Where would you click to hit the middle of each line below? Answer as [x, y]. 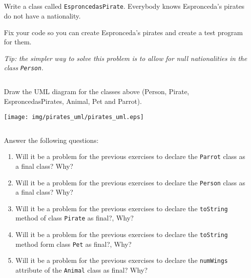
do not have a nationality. [42, 16]
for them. [18, 42]
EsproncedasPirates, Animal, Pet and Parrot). [73, 101]
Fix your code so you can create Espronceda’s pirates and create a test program [124, 32]
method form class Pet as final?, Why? [73, 244]
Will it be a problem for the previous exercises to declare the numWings [122, 260]
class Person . [24, 68]
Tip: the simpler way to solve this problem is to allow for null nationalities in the [125, 58]
